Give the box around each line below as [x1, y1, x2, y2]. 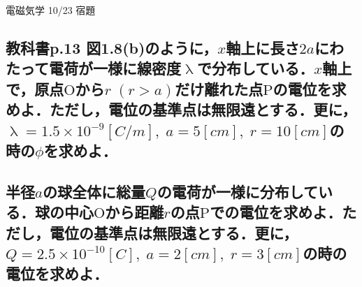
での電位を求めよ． [210, 201, 342, 223]
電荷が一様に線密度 [48, 57, 181, 79]
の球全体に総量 [43, 180, 146, 202]
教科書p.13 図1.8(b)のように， [6, 36, 218, 58]
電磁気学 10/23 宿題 [6, 3, 96, 17]
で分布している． [196, 57, 314, 79]
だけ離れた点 [175, 78, 263, 99]
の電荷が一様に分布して [157, 180, 319, 202]
